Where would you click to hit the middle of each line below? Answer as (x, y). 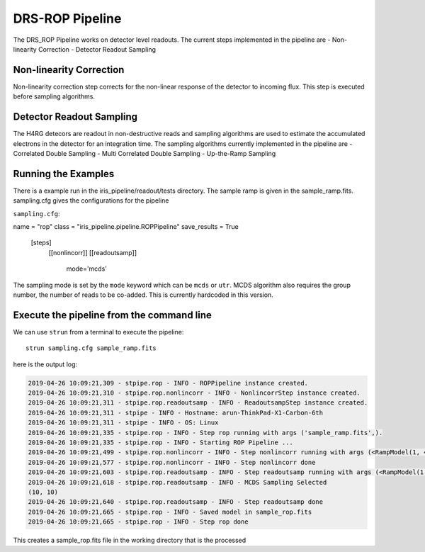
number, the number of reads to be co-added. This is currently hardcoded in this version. (143, 295)
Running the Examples (64, 174)
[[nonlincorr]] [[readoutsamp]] (93, 252)
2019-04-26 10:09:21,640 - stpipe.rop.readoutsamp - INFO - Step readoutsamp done (176, 502)
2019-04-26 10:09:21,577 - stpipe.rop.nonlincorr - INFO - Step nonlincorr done (172, 462)
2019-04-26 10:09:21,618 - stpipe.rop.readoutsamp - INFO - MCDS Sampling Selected (177, 482)
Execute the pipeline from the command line (113, 315)
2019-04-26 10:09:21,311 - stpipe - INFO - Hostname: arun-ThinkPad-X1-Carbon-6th (176, 412)
